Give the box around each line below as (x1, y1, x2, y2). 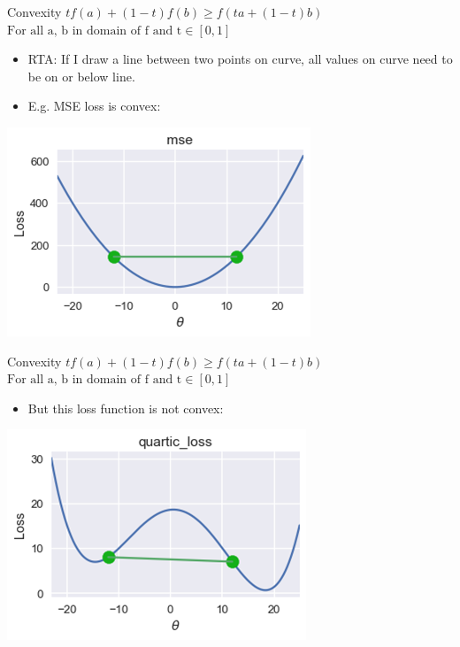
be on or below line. (27, 66, 135, 85)
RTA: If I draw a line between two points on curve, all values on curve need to (27, 50, 453, 68)
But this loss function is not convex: (27, 398, 224, 417)
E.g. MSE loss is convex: (27, 96, 161, 115)
